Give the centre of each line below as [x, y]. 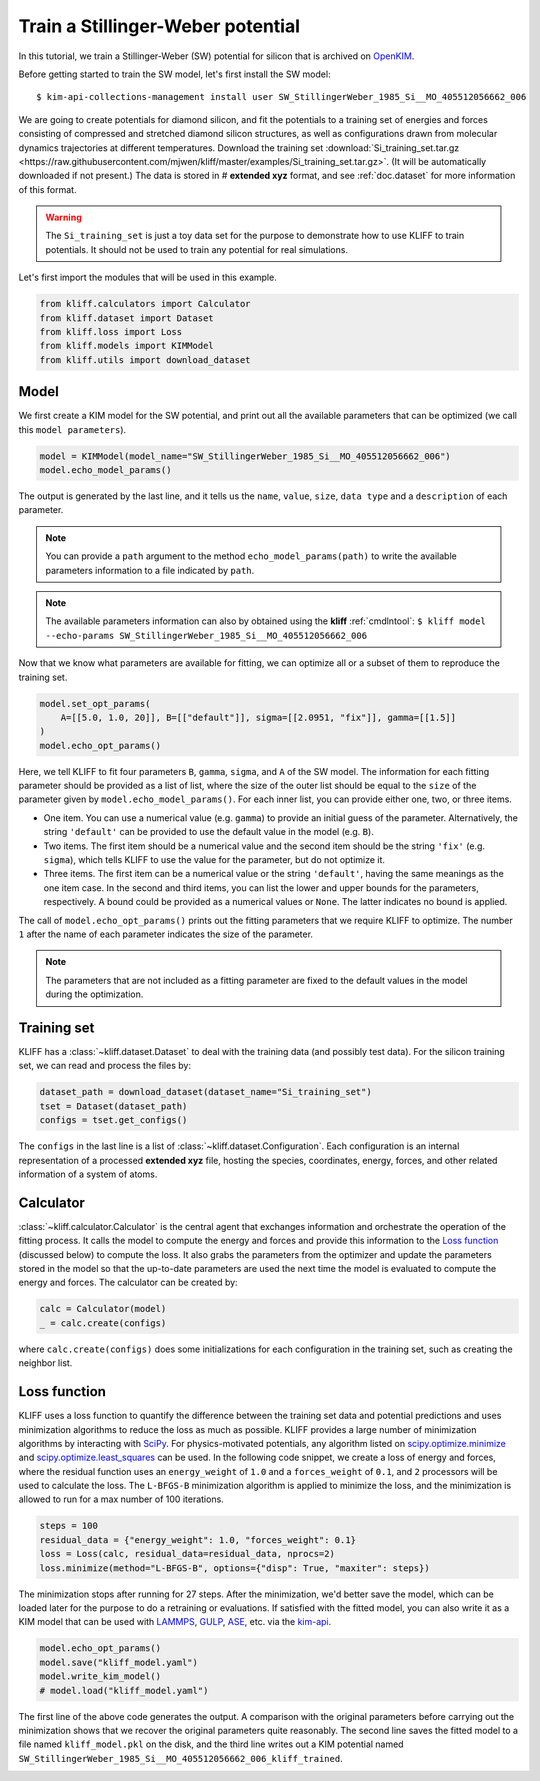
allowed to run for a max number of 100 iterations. [121, 1499]
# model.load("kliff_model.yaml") [124, 1690]
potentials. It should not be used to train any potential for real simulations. [197, 249]
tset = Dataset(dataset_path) [113, 1106]
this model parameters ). [72, 429]
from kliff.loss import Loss [111, 331]
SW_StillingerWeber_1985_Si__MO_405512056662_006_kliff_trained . [181, 1758]
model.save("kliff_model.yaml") [119, 1662]
